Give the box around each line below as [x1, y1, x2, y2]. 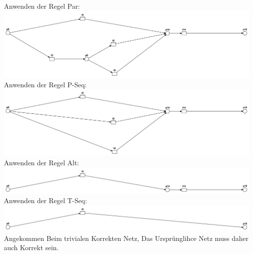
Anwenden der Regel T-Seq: [4, 195, 87, 206]
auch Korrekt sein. [4, 242, 59, 253]
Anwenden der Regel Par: [4, 1, 80, 11]
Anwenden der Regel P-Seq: [4, 79, 87, 89]
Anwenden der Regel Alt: [4, 158, 79, 167]
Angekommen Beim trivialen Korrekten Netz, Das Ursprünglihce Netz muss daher [4, 233, 249, 243]
